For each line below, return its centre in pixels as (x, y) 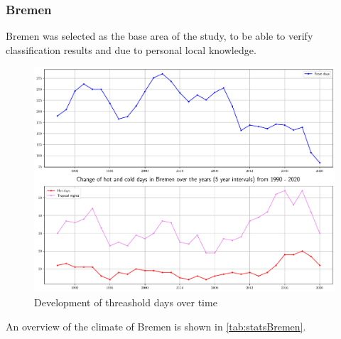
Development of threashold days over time (126, 302)
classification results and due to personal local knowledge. (131, 49)
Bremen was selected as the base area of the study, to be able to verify (159, 36)
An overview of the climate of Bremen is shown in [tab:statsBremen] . (156, 326)
